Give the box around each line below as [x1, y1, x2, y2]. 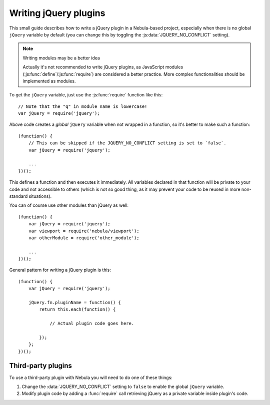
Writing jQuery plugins [9, 7, 105, 18]
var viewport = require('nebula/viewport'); [28, 228, 139, 234]
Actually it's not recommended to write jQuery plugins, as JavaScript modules [22, 64, 183, 70]
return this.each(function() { [39, 307, 116, 312]
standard [9, 193, 28, 199]
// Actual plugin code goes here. [49, 321, 134, 327]
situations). [28, 193, 52, 199]
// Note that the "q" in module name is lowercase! [18, 103, 147, 109]
